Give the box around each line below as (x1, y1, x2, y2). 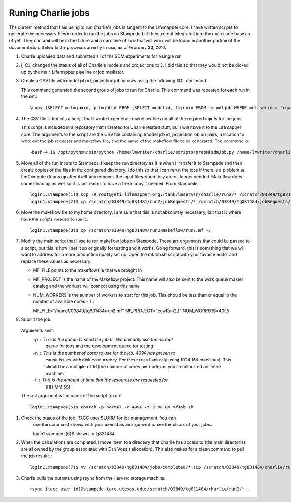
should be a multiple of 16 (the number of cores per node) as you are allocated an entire (45, 363, 221, 369)
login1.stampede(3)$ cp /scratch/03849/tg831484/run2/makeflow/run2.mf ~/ (30, 227, 211, 233)
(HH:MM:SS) (45, 384, 71, 390)
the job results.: (21, 453, 52, 459)
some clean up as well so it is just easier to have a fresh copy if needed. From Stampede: (21, 180, 199, 186)
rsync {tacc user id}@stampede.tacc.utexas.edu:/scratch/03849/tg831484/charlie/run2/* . (30, 486, 250, 492)
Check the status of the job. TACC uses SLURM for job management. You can (21, 415, 176, 421)
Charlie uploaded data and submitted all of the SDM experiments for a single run (21, 53, 182, 59)
